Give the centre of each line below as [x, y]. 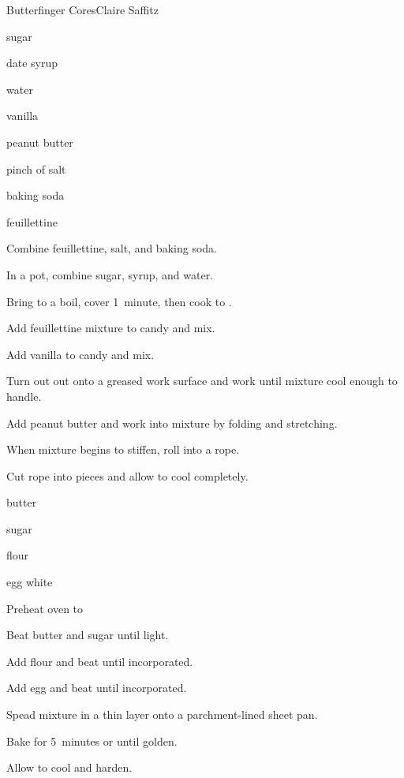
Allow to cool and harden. [69, 767]
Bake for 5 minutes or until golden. [92, 741]
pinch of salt [36, 168]
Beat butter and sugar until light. [88, 635]
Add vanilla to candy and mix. [80, 354]
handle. [24, 396]
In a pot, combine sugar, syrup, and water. [110, 274]
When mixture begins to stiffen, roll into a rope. [123, 449]
